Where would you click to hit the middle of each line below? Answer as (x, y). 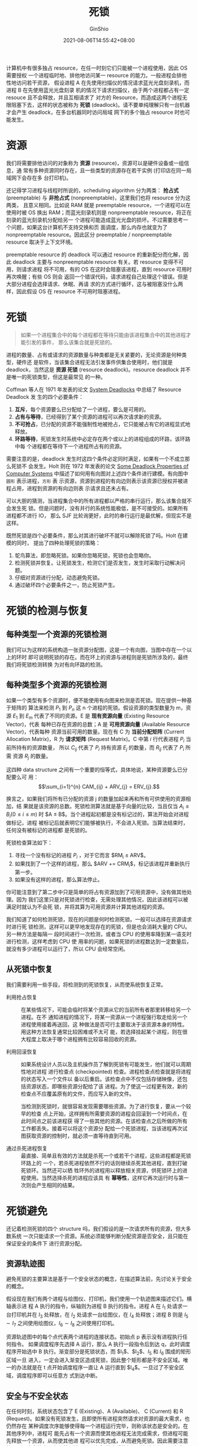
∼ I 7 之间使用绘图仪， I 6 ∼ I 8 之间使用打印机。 (62, 1324)
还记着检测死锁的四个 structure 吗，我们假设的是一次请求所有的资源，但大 (96, 1228)
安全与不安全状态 (37, 1396)
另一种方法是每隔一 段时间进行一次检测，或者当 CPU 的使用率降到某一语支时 (99, 934)
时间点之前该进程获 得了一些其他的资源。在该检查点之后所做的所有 (106, 1121)
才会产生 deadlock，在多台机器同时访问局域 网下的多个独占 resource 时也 (95, 112)
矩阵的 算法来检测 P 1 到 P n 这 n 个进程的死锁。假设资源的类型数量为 (93, 708)
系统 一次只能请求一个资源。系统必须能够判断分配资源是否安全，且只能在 (100, 1236)
